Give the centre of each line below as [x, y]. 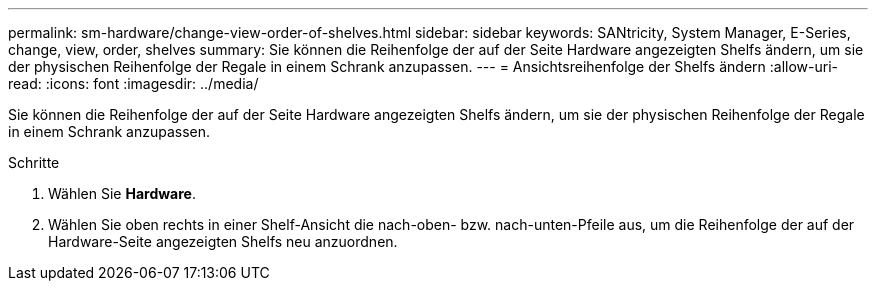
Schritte [34, 162]
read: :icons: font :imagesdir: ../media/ [133, 83]
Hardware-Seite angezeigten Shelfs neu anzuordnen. [223, 241]
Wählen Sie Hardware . [122, 193]
